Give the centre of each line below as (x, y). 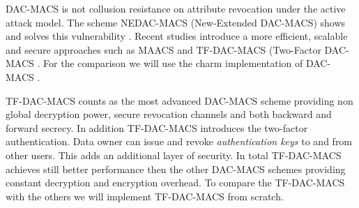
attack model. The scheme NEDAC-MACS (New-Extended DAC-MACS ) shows (176, 22)
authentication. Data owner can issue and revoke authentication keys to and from (179, 141)
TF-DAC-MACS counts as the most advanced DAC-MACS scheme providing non (179, 100)
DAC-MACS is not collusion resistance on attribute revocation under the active (176, 8)
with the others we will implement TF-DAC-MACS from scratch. (145, 196)
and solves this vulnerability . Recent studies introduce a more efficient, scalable (177, 36)
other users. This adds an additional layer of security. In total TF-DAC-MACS (174, 155)
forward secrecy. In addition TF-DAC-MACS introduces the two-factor (157, 127)
